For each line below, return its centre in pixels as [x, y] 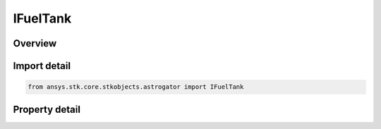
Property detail [47, 109]
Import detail [42, 66]
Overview [35, 43]
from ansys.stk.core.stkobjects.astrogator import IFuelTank [136, 87]
